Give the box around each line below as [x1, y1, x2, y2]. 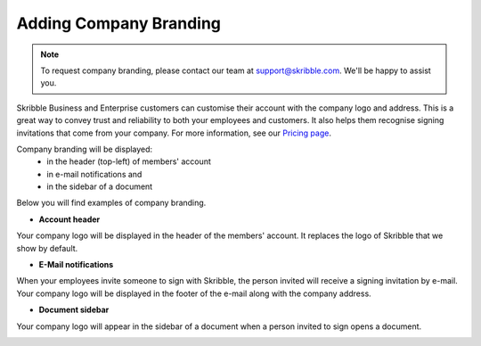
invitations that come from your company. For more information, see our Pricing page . [16, 128, 331, 138]
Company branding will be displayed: [16, 144, 153, 154]
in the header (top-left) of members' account [46, 156, 211, 167]
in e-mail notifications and [46, 169, 143, 179]
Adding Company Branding [16, 13, 222, 33]
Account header [38, 214, 101, 225]
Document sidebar [38, 304, 110, 316]
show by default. [16, 243, 78, 253]
